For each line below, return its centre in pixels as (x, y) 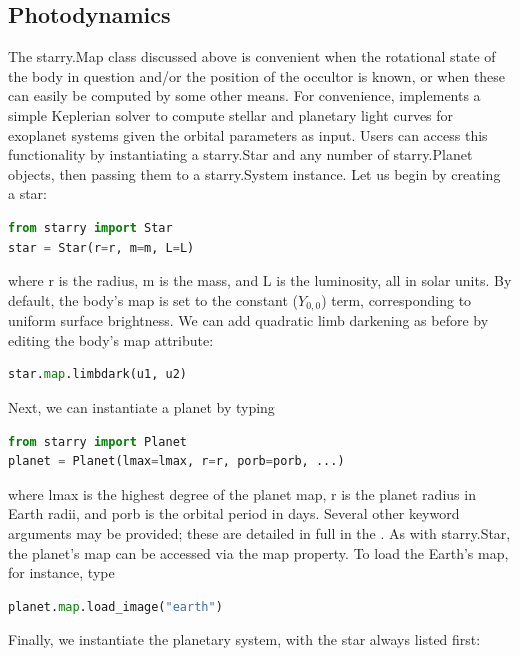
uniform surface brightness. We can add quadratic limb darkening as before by (248, 320)
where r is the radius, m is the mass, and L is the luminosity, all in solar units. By (260, 280)
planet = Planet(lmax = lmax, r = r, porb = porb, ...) (176, 461)
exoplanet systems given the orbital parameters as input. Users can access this (248, 134)
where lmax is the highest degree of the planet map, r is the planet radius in (242, 493)
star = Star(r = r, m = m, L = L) (101, 247)
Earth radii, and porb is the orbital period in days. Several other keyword (234, 513)
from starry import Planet (97, 441)
